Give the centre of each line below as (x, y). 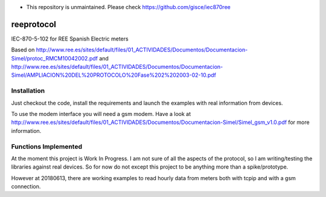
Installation (28, 91)
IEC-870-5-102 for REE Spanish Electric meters (70, 39)
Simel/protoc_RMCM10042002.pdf (54, 58)
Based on (23, 50)
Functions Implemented (47, 146)
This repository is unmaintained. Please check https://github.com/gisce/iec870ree (128, 7)
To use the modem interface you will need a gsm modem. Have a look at (101, 114)
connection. (26, 187)
